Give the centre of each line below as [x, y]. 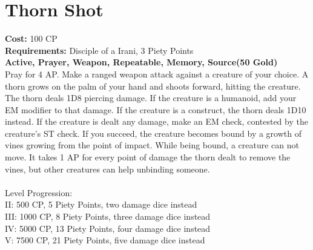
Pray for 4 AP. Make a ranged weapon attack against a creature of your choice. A [157, 74]
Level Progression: [39, 192]
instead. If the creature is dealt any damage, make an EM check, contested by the [156, 121]
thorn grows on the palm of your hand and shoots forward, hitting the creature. [153, 86]
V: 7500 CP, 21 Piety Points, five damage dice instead [105, 240]
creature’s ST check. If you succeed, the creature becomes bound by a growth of [153, 133]
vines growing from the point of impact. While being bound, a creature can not [152, 145]
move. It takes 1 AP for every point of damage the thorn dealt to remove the [148, 157]
